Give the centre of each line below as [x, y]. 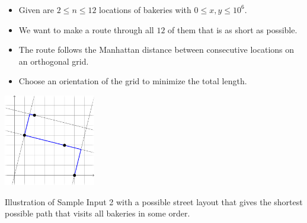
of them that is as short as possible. [233, 29]
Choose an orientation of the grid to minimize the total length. [133, 81]
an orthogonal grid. [54, 61]
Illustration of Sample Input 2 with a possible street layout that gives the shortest [154, 201]
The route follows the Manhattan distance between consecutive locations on [156, 50]
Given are [36, 9]
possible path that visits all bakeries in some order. [97, 213]
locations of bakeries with [145, 9]
